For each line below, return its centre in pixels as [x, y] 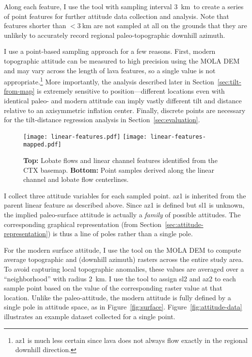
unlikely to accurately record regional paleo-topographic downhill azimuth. [115, 35]
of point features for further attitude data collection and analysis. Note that [117, 16]
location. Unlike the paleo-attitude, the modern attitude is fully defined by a [118, 297]
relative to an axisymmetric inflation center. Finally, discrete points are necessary [125, 110]
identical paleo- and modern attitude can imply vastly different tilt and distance [123, 100]
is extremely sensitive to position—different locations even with [131, 91]
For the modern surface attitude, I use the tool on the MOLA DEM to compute [123, 250]
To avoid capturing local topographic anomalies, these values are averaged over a [124, 269]
